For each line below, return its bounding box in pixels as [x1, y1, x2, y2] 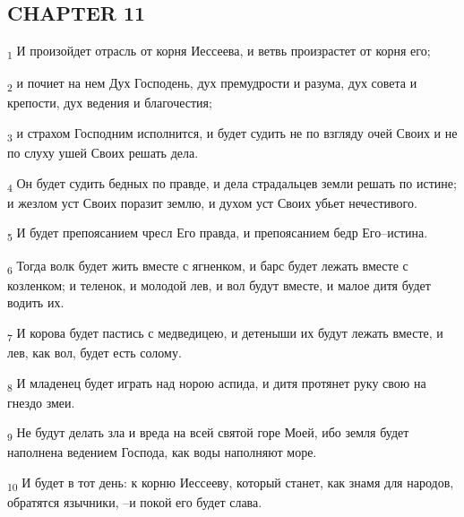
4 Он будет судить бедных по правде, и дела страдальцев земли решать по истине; [7, 173, 457, 194]
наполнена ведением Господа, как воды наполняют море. [7, 443, 317, 461]
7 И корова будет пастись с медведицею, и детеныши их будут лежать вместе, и [7, 323, 443, 344]
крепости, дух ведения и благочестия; [7, 93, 212, 112]
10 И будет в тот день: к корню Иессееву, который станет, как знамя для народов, [7, 473, 454, 494]
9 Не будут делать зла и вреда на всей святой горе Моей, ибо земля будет [7, 423, 409, 444]
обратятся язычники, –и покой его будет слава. [7, 493, 262, 512]
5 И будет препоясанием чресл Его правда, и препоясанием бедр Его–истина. [7, 223, 428, 245]
